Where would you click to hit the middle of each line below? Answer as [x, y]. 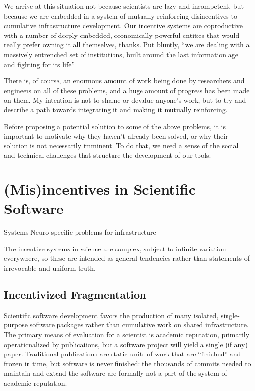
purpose [16, 325]
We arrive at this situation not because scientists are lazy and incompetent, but [124, 6]
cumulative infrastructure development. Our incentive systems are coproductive [123, 25]
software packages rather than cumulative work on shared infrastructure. [139, 325]
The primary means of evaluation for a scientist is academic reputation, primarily [127, 334]
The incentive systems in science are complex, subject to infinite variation [115, 248]
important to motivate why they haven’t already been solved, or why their [116, 136]
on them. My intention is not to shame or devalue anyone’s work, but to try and [125, 100]
